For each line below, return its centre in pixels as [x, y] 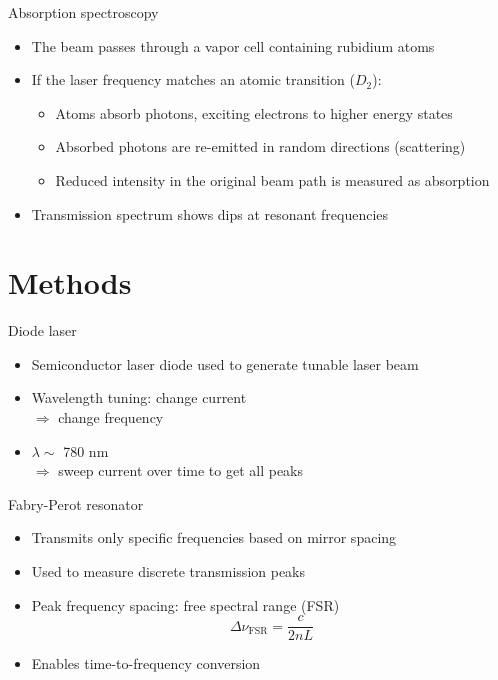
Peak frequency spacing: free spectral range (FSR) [185, 604]
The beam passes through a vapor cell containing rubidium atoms [233, 45]
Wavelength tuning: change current [139, 397]
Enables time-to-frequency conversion [146, 663]
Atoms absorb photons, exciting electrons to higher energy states [254, 112]
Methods [70, 282]
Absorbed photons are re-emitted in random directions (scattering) [260, 146]
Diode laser [42, 330]
